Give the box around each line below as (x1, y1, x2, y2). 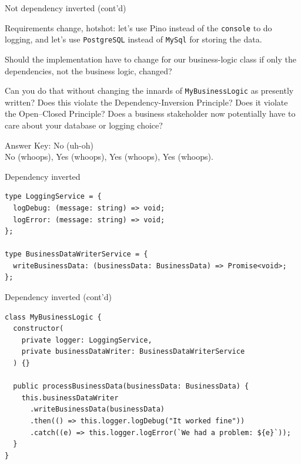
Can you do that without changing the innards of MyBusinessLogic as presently (5, 84, 294, 97)
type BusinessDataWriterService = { (5, 250, 148, 259)
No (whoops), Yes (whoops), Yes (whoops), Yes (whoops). (5, 150, 213, 163)
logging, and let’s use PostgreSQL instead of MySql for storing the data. (5, 33, 262, 45)
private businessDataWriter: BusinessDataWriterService (21, 347, 245, 356)
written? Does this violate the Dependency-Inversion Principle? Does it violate (5, 96, 288, 108)
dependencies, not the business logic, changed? (5, 64, 172, 77)
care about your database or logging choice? (5, 119, 163, 131)
